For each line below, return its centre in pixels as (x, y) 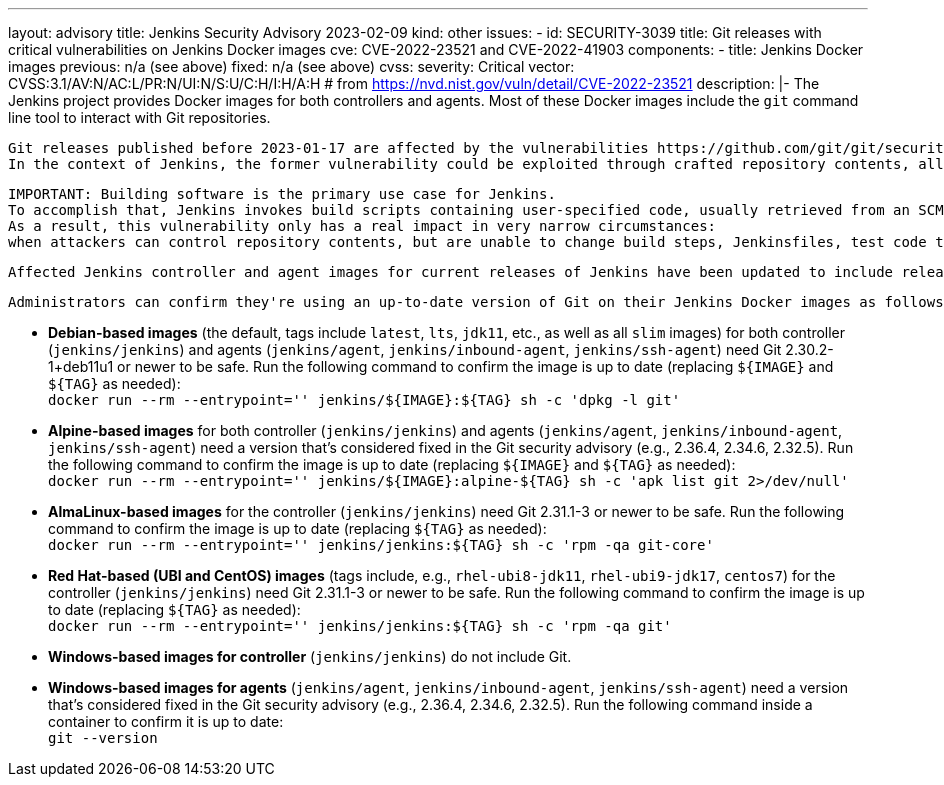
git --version (103, 738)
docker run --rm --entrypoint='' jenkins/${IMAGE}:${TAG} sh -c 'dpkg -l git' (364, 400)
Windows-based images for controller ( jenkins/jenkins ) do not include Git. (310, 656)
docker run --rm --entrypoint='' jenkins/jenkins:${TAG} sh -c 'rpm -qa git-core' (381, 545)
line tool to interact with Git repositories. (139, 117)
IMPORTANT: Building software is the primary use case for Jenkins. (282, 194)
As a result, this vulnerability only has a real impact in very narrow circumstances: (362, 226)
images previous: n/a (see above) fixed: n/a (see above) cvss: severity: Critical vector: (291, 66)
